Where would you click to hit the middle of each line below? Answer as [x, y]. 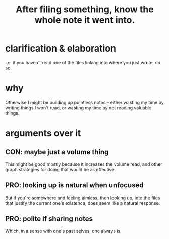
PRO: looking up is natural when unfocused [74, 185]
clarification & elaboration [61, 49]
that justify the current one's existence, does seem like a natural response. [83, 203]
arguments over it [43, 134]
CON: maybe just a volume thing [57, 152]
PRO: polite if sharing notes [49, 219]
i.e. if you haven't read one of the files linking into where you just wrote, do [83, 62]
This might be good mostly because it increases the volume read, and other [84, 164]
